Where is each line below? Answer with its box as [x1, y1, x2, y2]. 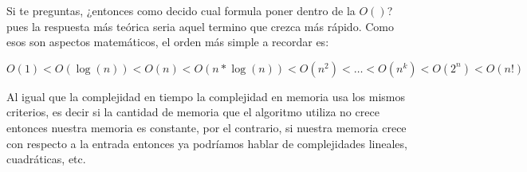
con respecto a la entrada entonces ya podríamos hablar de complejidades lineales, [6, 135, 407, 151]
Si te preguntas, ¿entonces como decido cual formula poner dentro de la [6, 2, 356, 18]
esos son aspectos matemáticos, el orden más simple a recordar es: [6, 33, 329, 50]
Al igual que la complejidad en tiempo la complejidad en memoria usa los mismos [6, 88, 406, 104]
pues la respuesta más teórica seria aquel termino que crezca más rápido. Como [6, 18, 394, 34]
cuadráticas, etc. [6, 150, 86, 167]
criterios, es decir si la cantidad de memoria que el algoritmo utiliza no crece [6, 104, 380, 120]
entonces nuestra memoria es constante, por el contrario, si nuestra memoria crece [6, 119, 407, 135]
